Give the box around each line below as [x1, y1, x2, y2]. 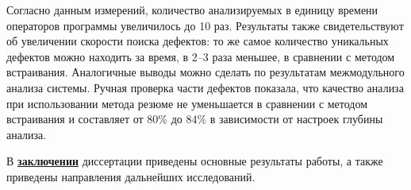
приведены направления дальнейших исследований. [6, 168, 255, 184]
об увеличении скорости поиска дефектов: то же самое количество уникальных [6, 33, 389, 49]
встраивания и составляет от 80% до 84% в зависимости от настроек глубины [6, 111, 383, 127]
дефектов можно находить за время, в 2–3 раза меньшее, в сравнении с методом [6, 48, 395, 64]
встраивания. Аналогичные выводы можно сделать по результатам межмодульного [6, 64, 405, 80]
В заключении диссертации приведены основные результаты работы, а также [6, 153, 383, 169]
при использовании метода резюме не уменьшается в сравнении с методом [6, 95, 368, 111]
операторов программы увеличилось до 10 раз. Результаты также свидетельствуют [6, 17, 404, 33]
